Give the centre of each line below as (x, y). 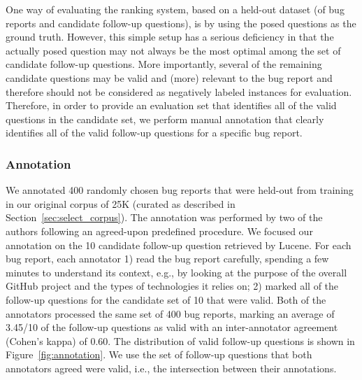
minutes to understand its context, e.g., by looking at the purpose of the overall (176, 272)
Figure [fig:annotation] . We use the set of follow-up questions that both (159, 354)
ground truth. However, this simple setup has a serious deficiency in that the (170, 37)
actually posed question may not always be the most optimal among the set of (173, 50)
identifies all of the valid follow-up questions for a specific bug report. (154, 133)
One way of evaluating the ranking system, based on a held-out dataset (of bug (175, 9)
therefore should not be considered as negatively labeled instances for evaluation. (179, 91)
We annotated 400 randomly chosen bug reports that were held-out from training (180, 190)
